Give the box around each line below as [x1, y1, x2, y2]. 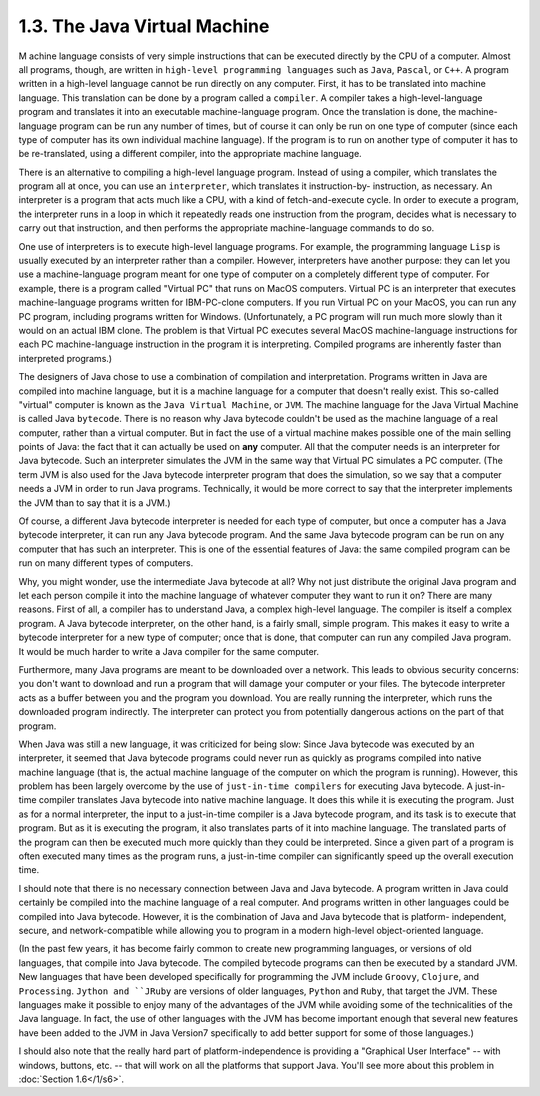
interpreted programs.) [18, 352, 113, 364]
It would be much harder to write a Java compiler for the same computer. [18, 645, 320, 657]
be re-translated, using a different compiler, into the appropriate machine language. [18, 148, 362, 160]
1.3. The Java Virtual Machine [18, 15, 270, 37]
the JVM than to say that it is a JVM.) [18, 496, 171, 509]
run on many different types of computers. [18, 557, 194, 569]
